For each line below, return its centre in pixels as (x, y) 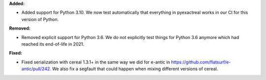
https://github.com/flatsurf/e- (201, 62)
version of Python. (40, 19)
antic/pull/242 (36, 69)
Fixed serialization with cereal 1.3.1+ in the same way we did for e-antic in (96, 62)
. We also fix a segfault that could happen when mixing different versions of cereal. (134, 69)
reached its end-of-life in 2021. (53, 44)
